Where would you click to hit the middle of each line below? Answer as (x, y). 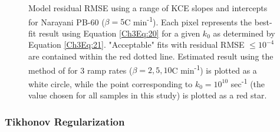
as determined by (244, 33)
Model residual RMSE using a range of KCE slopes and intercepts (148, 8)
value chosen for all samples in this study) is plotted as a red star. (148, 95)
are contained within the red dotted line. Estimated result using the (151, 56)
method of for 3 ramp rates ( (80, 70)
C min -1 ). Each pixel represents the (188, 21)
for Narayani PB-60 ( (67, 22)
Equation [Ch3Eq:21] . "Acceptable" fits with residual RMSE (136, 44)
